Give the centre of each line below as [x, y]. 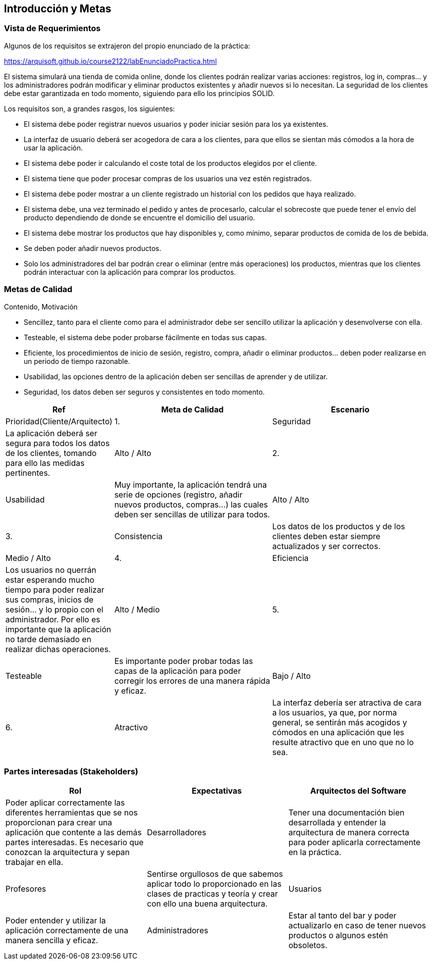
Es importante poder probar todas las [184, 661]
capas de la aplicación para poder [178, 671]
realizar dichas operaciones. [58, 649]
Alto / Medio [137, 609]
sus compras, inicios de [49, 599]
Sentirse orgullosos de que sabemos [215, 874]
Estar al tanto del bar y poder [342, 916]
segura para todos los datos [58, 443]
